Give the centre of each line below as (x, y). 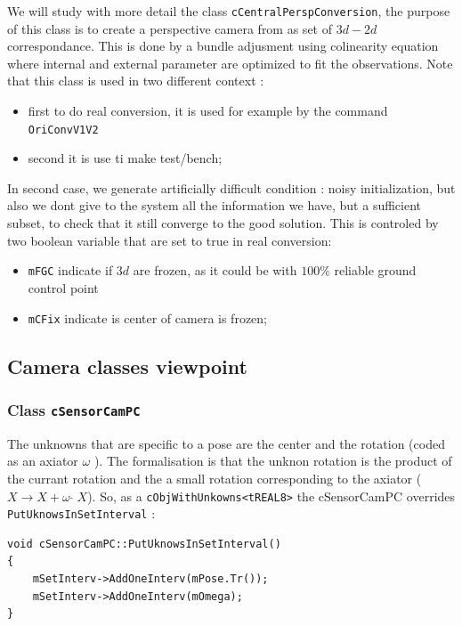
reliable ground (375, 270)
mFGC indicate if (70, 270)
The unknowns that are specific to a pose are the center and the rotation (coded (226, 443)
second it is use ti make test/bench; (125, 158)
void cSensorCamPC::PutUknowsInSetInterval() (144, 544)
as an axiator (43, 461)
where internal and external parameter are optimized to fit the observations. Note (230, 63)
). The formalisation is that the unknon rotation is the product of (273, 461)
